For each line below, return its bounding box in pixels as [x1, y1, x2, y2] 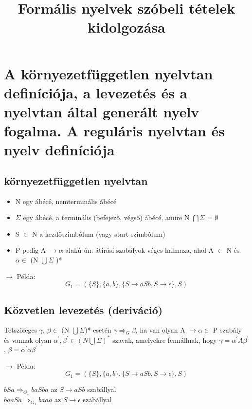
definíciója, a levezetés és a [4, 82, 188, 102]
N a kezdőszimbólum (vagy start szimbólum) [32, 228, 165, 239]
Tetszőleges [4, 325, 37, 335]
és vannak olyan [4, 335, 52, 345]
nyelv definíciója [4, 140, 115, 160]
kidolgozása [88, 17, 165, 37]
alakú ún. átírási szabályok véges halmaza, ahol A [65, 245, 214, 255]
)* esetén [85, 325, 111, 335]
